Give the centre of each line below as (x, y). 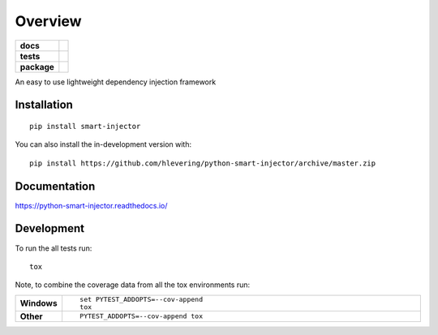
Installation (44, 105)
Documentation (55, 186)
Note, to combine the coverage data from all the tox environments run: (133, 285)
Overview (48, 21)
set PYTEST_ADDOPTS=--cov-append (141, 299)
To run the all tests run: (54, 248)
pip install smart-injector (85, 126)
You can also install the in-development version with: (103, 144)
